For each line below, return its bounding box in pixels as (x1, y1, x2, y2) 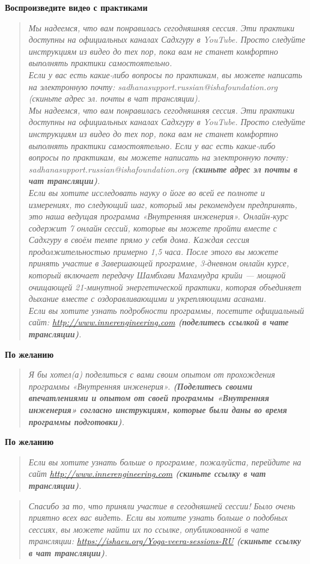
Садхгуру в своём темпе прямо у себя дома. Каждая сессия (28, 233, 250, 246)
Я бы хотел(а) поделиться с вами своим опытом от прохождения (28, 368, 275, 381)
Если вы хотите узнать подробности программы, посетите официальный (28, 304, 304, 316)
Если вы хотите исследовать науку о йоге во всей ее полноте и (28, 186, 265, 198)
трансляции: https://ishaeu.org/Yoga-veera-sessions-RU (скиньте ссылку (28, 535, 301, 547)
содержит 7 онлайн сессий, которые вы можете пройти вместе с (28, 221, 278, 234)
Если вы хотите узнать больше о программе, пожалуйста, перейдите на (28, 455, 302, 468)
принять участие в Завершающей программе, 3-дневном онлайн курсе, (28, 257, 290, 269)
